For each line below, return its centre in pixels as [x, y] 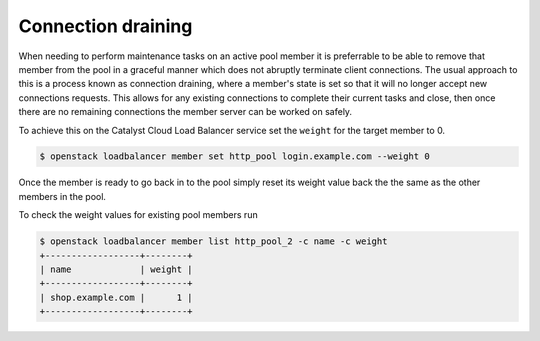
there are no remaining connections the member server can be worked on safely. [185, 112]
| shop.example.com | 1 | [116, 297]
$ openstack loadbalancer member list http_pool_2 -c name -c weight [213, 241]
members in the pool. [62, 196]
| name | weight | [116, 269]
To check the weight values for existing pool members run [138, 215]
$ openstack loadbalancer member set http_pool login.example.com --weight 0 [234, 156]
